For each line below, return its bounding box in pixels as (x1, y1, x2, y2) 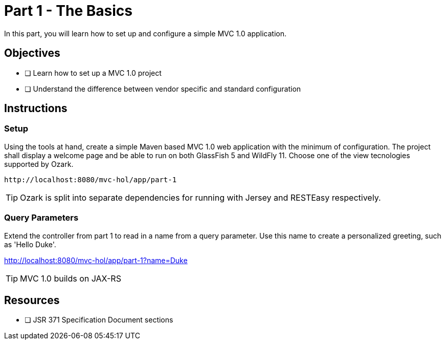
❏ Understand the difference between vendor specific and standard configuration (25, 84, 301, 93)
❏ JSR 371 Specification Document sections (25, 315, 173, 325)
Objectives (4, 47, 60, 60)
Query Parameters (4, 212, 79, 223)
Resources (4, 293, 60, 307)
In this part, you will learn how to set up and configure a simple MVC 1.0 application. (4, 29, 287, 38)
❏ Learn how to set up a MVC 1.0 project (25, 68, 162, 77)
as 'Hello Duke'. (4, 240, 56, 249)
